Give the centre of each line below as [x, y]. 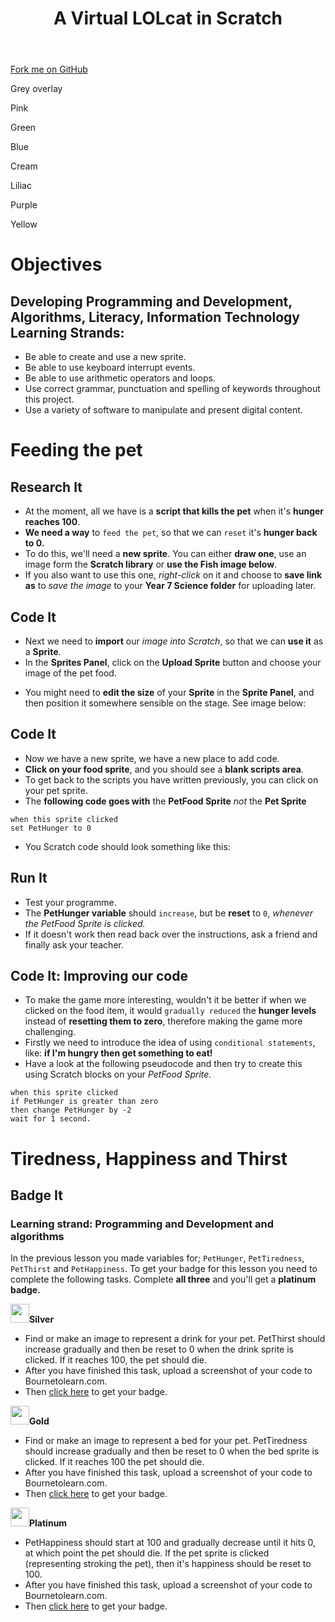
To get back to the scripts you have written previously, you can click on [171, 779]
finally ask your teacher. [74, 944]
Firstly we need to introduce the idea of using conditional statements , [170, 1043]
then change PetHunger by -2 [71, 1110]
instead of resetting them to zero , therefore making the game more [163, 1021]
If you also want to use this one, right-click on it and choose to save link [173, 575]
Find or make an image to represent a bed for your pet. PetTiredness [166, 1441]
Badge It [36, 1195]
